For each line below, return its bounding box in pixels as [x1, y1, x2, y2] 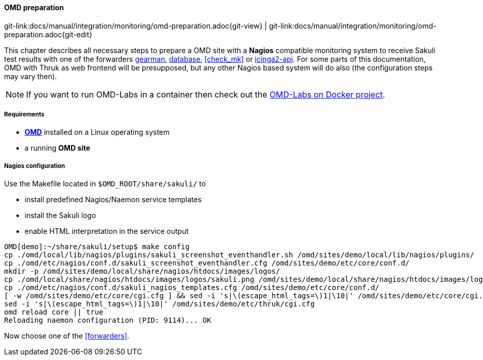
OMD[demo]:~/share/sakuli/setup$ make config [4, 243, 190, 251]
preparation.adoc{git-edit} [4, 30, 93, 39]
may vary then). [4, 71, 57, 81]
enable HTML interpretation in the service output [25, 227, 189, 236]
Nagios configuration [4, 162, 65, 170]
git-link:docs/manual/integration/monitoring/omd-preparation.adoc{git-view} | [4, 21, 267, 30]
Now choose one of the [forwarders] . [4, 331, 129, 341]
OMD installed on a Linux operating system [25, 128, 170, 137]
